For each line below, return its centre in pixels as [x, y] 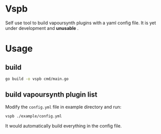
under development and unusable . [42, 28]
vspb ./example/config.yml [34, 116]
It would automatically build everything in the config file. [64, 126]
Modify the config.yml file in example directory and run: [63, 107]
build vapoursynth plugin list [51, 95]
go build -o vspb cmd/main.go [37, 79]
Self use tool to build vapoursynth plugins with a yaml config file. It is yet [81, 23]
